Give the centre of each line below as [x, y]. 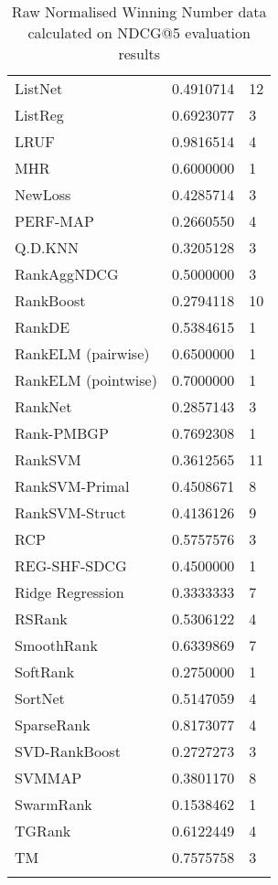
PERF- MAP [54, 221]
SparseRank [53, 725]
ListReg [39, 115]
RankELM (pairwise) [82, 353]
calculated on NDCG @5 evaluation [139, 32]
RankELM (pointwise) [86, 380]
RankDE [43, 327]
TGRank [43, 831]
